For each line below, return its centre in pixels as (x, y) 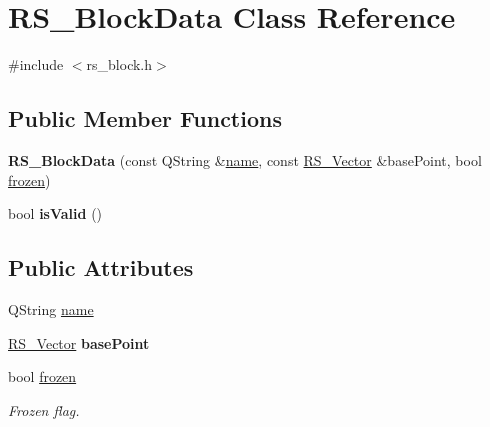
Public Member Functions (145, 118)
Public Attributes (101, 267)
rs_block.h (119, 64)
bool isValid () (55, 213)
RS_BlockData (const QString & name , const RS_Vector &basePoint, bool (245, 159)
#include (36, 64)
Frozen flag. (44, 409)
